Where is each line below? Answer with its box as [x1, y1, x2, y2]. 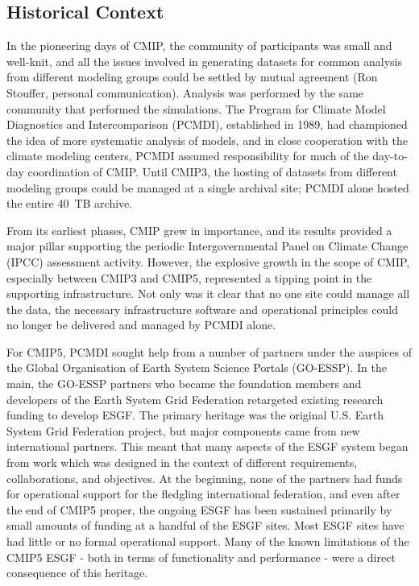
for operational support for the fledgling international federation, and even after [6, 485, 400, 502]
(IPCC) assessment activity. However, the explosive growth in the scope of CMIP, [6, 253, 410, 270]
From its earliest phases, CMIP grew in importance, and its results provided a [6, 221, 392, 238]
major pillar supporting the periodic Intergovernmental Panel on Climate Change [6, 237, 409, 254]
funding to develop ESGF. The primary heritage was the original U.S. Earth [6, 406, 384, 423]
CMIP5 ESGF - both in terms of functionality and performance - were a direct [6, 548, 396, 565]
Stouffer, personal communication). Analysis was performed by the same [6, 84, 364, 101]
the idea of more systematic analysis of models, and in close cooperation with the [6, 131, 408, 148]
